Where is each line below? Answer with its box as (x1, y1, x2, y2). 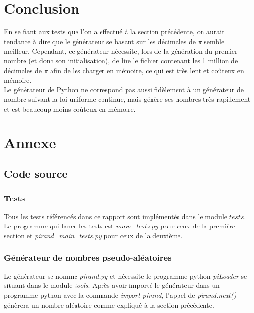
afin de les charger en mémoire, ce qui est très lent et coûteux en (50, 65, 244, 75)
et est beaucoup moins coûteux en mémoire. (4, 103, 136, 114)
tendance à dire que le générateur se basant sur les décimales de (4, 36, 196, 46)
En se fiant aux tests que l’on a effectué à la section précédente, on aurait (4, 27, 225, 37)
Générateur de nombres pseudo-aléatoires (4, 251, 172, 263)
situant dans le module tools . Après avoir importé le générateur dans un (4, 280, 220, 290)
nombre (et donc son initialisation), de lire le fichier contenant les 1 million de (4, 55, 238, 65)
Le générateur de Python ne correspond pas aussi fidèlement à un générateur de (4, 84, 244, 94)
